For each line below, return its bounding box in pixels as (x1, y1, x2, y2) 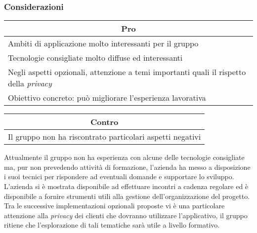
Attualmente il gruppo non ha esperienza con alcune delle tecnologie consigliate (4, 152, 245, 162)
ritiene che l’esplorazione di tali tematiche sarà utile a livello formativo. (4, 220, 220, 230)
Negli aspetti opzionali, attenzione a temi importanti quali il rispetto (8, 66, 246, 78)
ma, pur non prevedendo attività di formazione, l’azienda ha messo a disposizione (4, 161, 251, 172)
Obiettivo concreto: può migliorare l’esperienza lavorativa (8, 92, 206, 104)
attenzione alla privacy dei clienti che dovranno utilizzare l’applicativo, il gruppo (4, 210, 248, 220)
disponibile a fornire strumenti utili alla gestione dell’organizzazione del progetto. (4, 191, 250, 201)
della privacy (8, 78, 52, 89)
